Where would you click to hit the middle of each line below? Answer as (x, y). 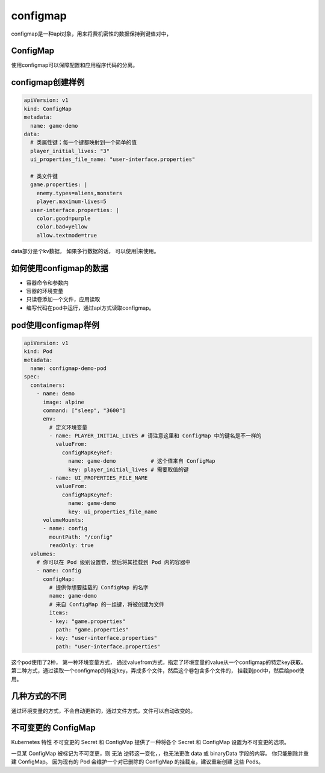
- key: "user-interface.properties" (103, 638)
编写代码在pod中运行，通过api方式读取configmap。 (90, 308)
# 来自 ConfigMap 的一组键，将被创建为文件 (107, 604)
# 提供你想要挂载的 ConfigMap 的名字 (99, 588)
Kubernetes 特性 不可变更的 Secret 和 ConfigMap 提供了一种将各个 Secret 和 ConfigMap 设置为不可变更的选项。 (150, 742)
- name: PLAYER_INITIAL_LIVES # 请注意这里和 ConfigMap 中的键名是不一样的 (155, 436)
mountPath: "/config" (81, 537)
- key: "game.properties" (87, 621)
